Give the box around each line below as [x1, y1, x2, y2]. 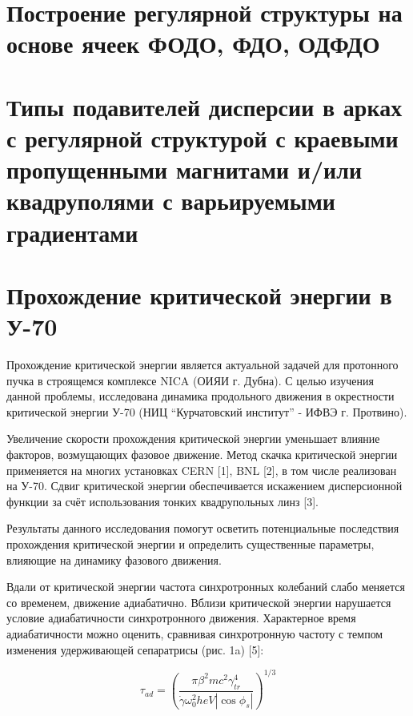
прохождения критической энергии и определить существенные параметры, [6, 535, 375, 552]
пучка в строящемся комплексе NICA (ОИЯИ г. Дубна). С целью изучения [6, 372, 374, 388]
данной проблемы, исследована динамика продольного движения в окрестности [6, 388, 395, 404]
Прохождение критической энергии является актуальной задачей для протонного [6, 356, 399, 372]
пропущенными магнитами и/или [6, 153, 363, 186]
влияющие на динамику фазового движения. [6, 551, 222, 568]
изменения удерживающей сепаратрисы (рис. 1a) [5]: [6, 641, 264, 658]
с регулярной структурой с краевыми [6, 121, 399, 154]
